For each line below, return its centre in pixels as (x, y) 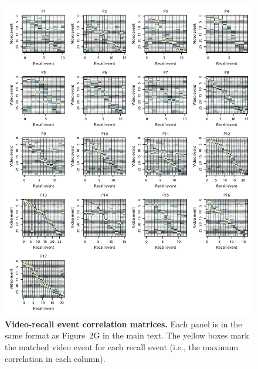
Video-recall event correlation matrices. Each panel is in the (123, 324)
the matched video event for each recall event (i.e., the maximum (122, 346)
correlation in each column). (55, 358)
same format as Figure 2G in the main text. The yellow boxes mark (127, 335)
